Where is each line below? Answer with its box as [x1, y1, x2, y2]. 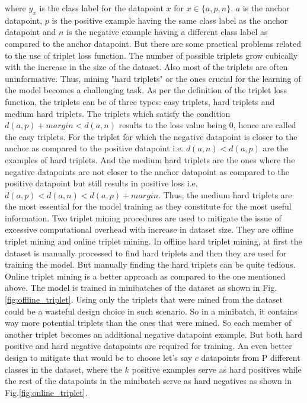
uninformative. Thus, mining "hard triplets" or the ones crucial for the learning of [5, 72, 301, 84]
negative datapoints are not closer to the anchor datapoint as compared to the [5, 165, 289, 177]
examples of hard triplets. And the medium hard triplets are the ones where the [5, 153, 295, 166]
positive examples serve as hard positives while [132, 363, 302, 375]
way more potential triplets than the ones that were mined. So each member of [5, 316, 292, 329]
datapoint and [5, 26, 56, 38]
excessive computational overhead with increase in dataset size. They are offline [5, 223, 293, 236]
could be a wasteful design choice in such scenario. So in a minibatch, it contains [5, 304, 298, 317]
